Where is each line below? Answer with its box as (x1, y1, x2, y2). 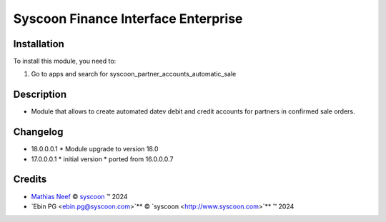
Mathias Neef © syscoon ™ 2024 (31, 192, 128, 201)
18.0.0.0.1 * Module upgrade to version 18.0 (31, 145, 159, 153)
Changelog (13, 126, 64, 138)
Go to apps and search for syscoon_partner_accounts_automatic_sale (31, 70, 237, 79)
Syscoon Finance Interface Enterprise (13, 11, 243, 26)
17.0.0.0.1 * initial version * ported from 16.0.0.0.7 (31, 154, 174, 163)
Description (13, 89, 67, 101)
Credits (13, 173, 47, 186)
